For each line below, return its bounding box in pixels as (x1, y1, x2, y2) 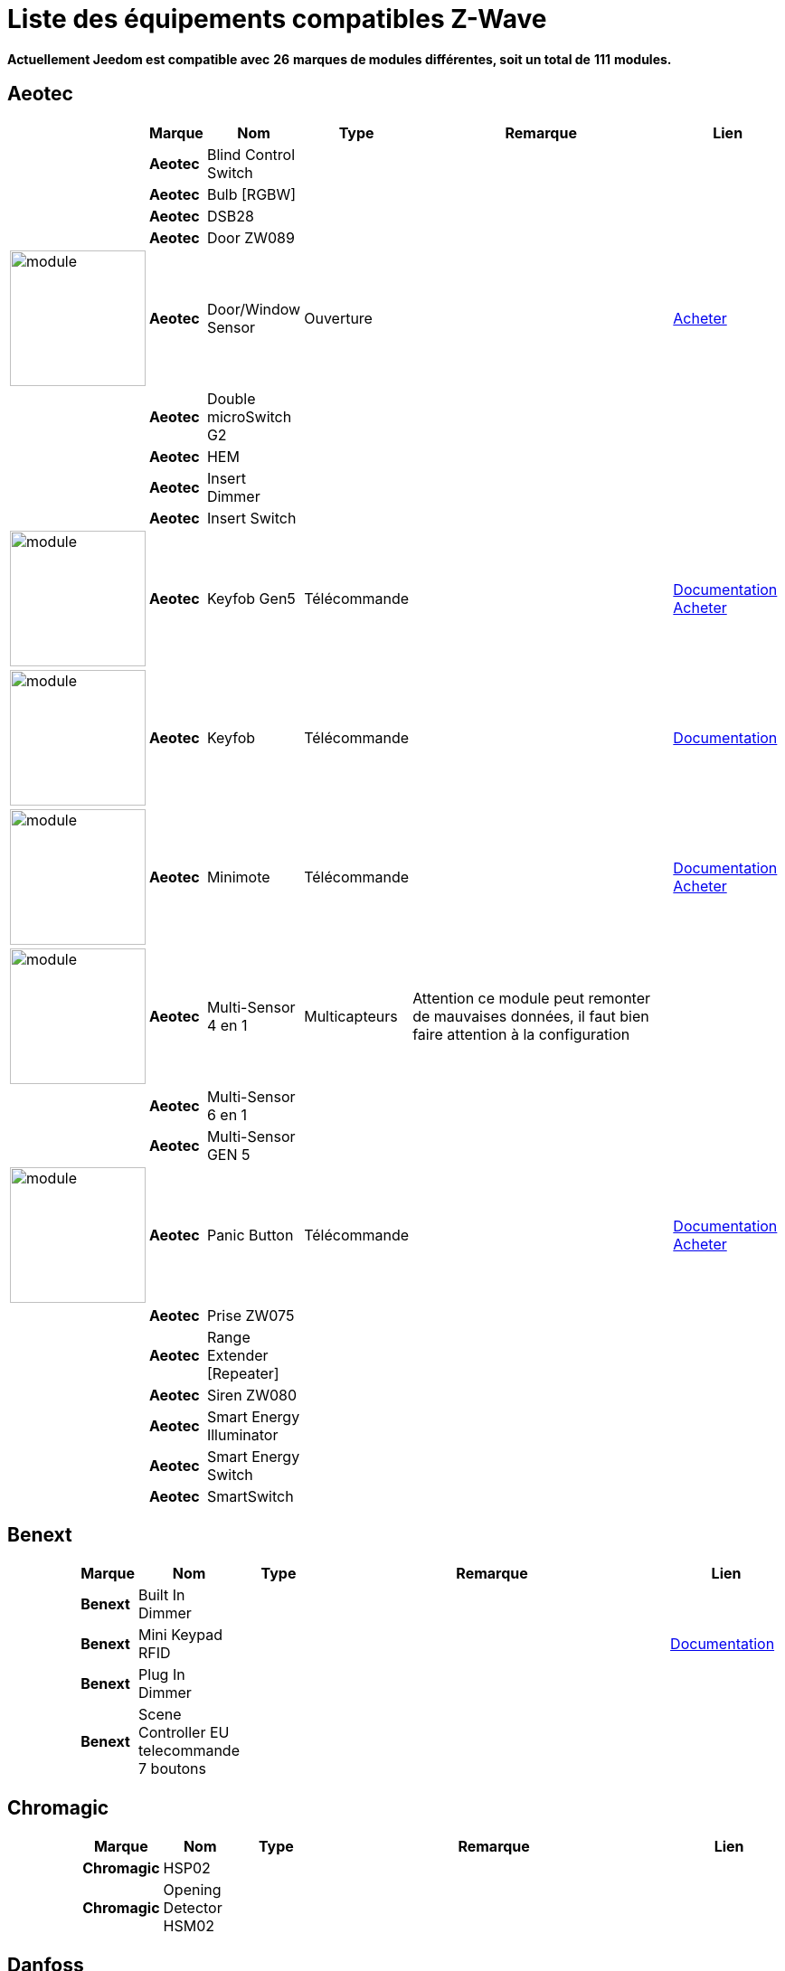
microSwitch (206, 407, 292, 426)
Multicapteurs (304, 1006, 398, 1025)
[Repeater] (206, 1363, 279, 1382)
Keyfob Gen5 (206, 589, 296, 608)
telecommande (138, 1741, 240, 1760)
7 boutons (138, 1759, 207, 1778)
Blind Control (206, 145, 296, 164)
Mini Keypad (138, 1626, 223, 1645)
